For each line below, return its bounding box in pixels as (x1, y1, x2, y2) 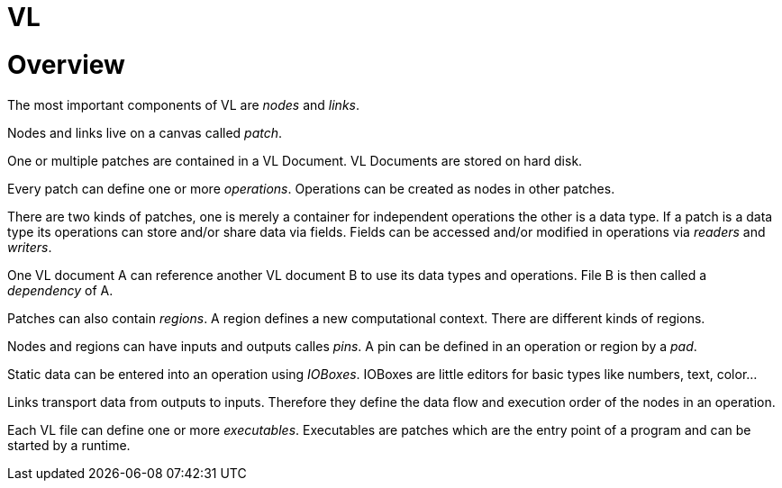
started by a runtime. (7, 437, 131, 453)
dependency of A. (7, 282, 114, 298)
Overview (7, 49, 125, 80)
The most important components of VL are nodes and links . (7, 96, 359, 113)
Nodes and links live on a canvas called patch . (7, 124, 283, 140)
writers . (7, 239, 52, 255)
